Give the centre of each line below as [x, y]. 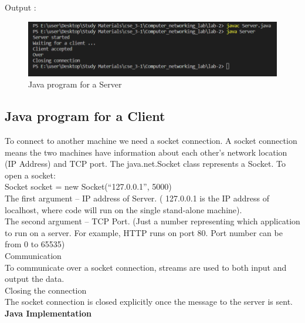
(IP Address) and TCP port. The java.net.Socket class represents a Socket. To [145, 164]
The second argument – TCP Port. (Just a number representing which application [152, 221]
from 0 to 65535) [35, 244]
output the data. [35, 279]
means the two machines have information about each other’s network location [146, 152]
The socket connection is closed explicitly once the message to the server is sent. [149, 302]
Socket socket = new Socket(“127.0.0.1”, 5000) [88, 186]
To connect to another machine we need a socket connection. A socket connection [151, 141]
